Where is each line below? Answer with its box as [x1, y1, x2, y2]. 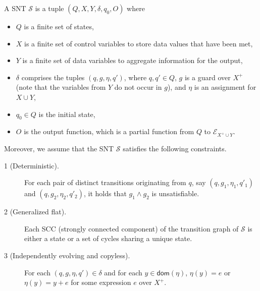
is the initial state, [38, 108, 95, 119]
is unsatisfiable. [151, 188, 199, 199]
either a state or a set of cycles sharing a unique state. [24, 233, 192, 244]
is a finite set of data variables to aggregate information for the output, [22, 55, 243, 66]
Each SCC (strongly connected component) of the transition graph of [24, 223, 239, 234]
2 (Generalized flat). [4, 206, 67, 217]
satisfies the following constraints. [123, 143, 227, 154]
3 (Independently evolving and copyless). [4, 250, 130, 261]
